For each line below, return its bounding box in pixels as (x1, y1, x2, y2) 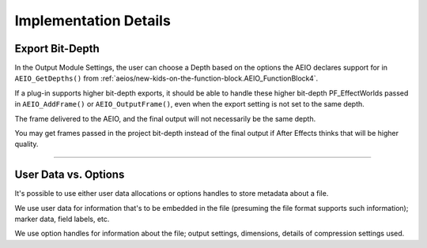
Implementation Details (14, 12, 172, 29)
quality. (14, 139, 39, 149)
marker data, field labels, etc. (14, 214, 110, 224)
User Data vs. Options (14, 168, 125, 182)
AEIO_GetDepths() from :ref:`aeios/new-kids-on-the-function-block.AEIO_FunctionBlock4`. (14, 73, 319, 83)
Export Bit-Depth (14, 42, 100, 55)
